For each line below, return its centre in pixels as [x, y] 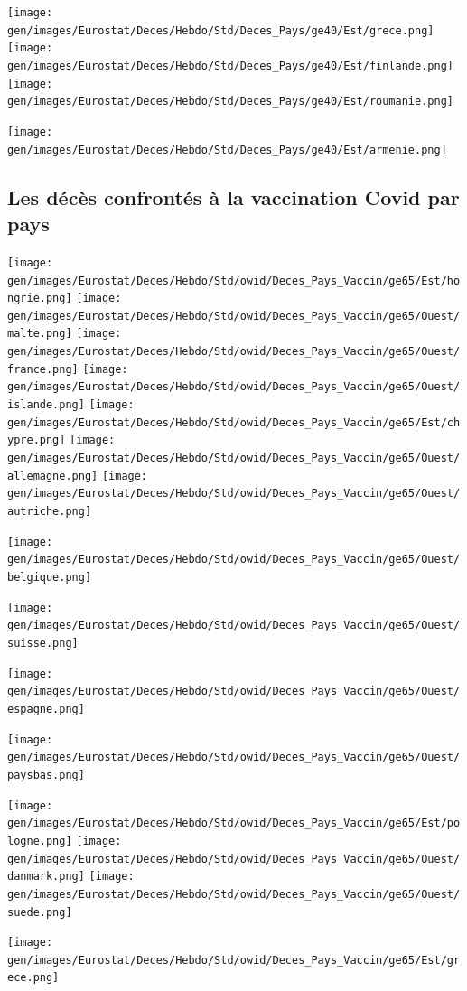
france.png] [43, 369]
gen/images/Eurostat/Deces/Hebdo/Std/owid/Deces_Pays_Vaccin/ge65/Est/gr [234, 960]
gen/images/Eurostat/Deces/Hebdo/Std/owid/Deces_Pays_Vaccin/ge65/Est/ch [234, 422]
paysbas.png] [46, 775]
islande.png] [46, 405]
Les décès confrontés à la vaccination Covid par [233, 196]
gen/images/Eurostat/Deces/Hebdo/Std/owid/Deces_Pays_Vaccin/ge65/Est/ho [234, 280]
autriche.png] [50, 512]
